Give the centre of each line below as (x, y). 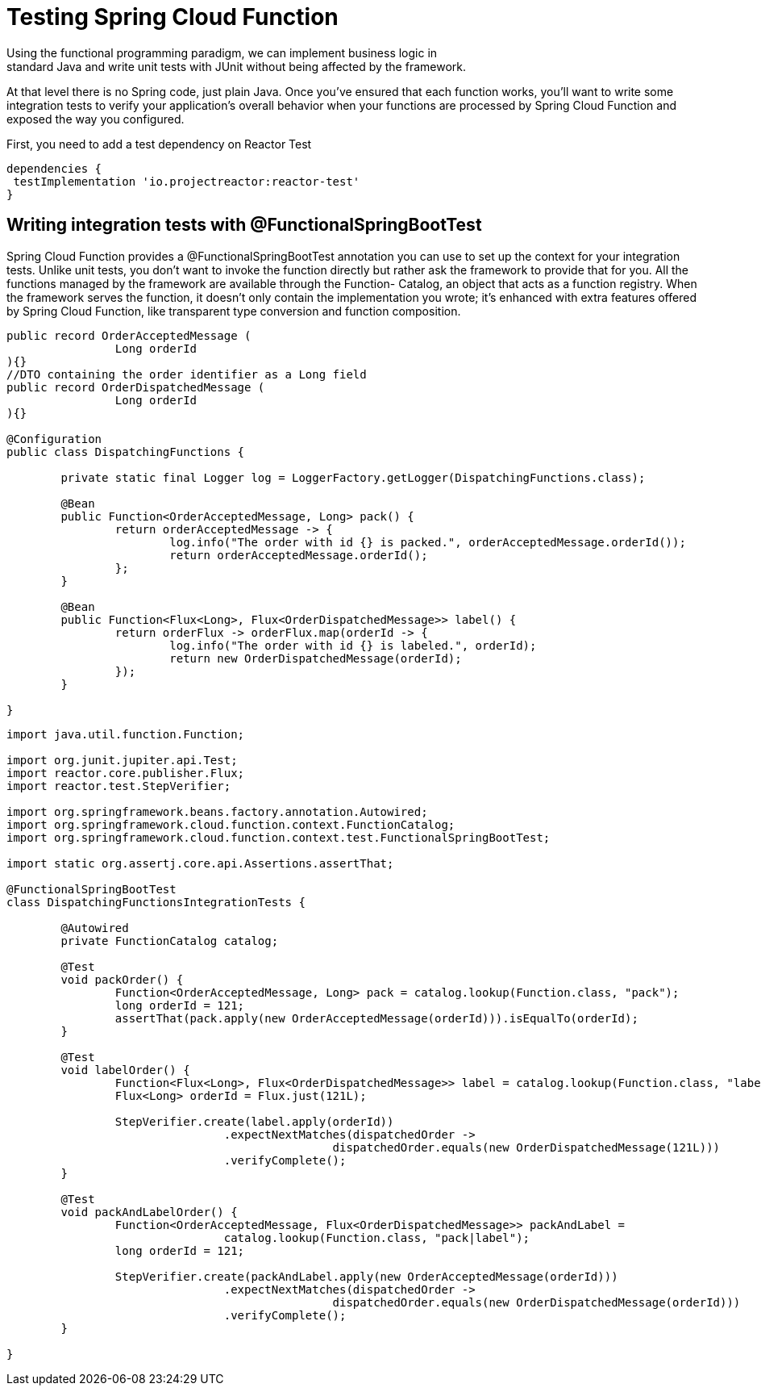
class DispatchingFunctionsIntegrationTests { (156, 902)
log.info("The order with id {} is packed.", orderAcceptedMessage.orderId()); (428, 542)
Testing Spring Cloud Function (173, 17)
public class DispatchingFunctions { (126, 451)
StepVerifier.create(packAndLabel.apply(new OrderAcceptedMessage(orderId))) (366, 1276)
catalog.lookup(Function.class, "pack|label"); (377, 1237)
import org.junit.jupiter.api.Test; (122, 760)
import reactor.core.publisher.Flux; (126, 773)
